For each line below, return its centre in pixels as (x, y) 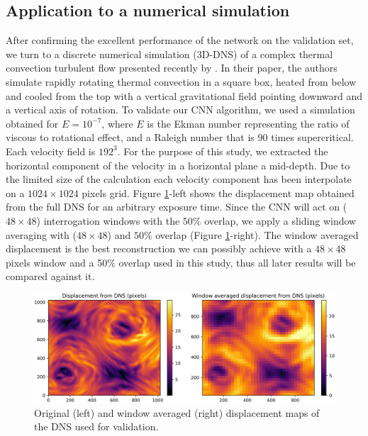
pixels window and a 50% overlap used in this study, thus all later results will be (181, 262)
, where (117, 123)
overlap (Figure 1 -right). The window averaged (257, 234)
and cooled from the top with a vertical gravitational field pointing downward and (184, 95)
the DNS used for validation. (96, 426)
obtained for (32, 123)
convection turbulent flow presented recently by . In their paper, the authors (172, 68)
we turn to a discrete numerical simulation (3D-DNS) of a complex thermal (169, 54)
